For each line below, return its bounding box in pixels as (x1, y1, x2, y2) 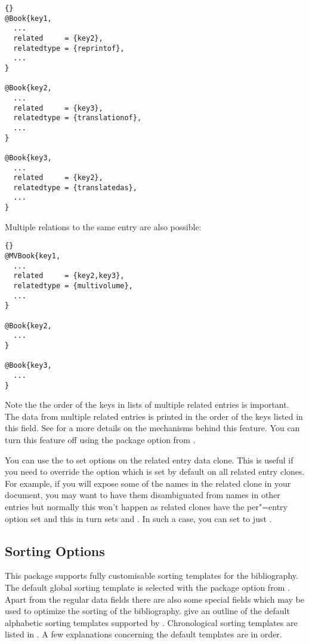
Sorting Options (5, 541, 105, 560)
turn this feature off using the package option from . (5, 434, 196, 445)
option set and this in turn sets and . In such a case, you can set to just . (5, 512, 272, 524)
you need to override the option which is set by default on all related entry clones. (5, 465, 305, 478)
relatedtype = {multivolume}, (13, 282, 133, 290)
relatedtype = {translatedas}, (13, 183, 137, 192)
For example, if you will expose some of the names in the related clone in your (5, 477, 291, 489)
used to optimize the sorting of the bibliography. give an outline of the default (5, 605, 290, 617)
